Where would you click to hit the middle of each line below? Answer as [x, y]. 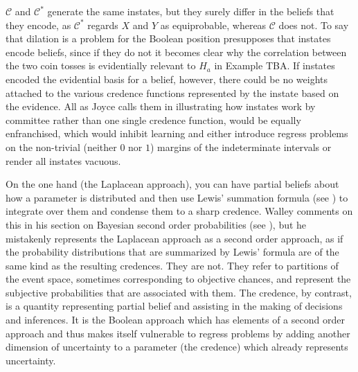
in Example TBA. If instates [275, 65]
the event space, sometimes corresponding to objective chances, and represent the [178, 279]
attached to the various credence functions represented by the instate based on [172, 92]
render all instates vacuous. [63, 160]
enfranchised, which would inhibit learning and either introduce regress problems [177, 133]
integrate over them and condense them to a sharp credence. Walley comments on [179, 211]
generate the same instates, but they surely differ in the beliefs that [191, 11]
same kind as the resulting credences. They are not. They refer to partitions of [172, 265]
